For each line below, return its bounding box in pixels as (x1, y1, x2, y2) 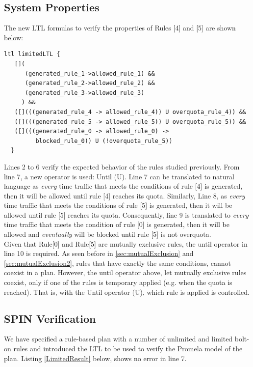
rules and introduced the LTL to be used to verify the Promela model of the (13, 343, 243, 354)
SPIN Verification (4, 311, 96, 326)
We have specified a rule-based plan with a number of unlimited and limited (4, 334, 233, 344)
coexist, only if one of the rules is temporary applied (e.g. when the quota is (4, 277, 232, 287)
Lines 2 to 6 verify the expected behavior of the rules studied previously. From (4, 161, 240, 171)
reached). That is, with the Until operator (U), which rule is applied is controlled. (4, 286, 250, 297)
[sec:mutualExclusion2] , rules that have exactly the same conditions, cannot (4, 257, 231, 268)
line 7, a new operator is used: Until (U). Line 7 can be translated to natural (4, 171, 234, 181)
